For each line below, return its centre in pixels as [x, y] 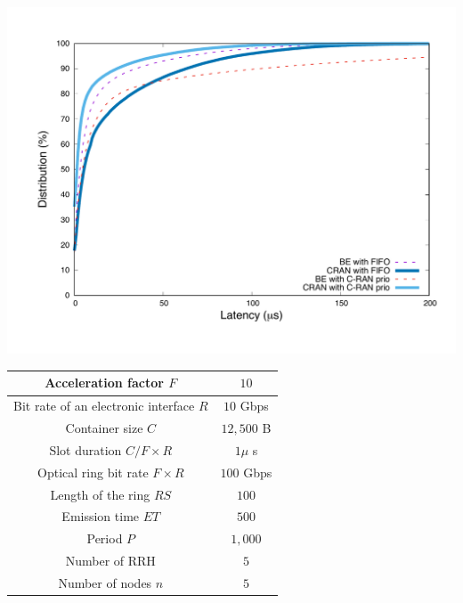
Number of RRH [110, 561]
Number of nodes [105, 583]
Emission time [101, 516]
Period [105, 538]
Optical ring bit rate [93, 472]
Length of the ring [100, 494]
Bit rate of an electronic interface [104, 406]
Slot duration [85, 449]
